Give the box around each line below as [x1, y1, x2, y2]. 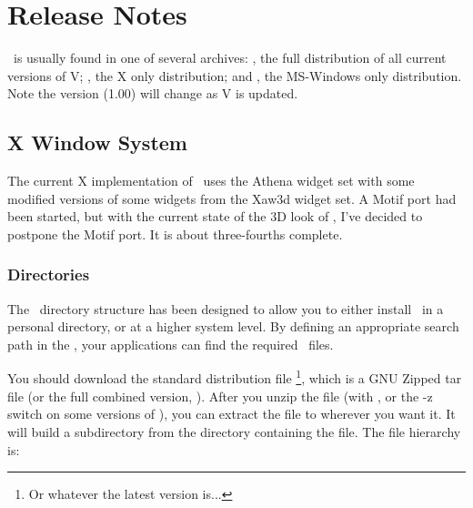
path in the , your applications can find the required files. [7, 334, 334, 353]
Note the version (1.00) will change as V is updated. [7, 84, 298, 103]
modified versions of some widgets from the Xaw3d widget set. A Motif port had [7, 188, 457, 208]
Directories [7, 263, 90, 286]
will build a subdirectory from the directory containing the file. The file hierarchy [7, 422, 461, 441]
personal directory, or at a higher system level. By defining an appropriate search [7, 317, 459, 336]
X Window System [7, 128, 187, 157]
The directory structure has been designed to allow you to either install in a [7, 299, 444, 318]
